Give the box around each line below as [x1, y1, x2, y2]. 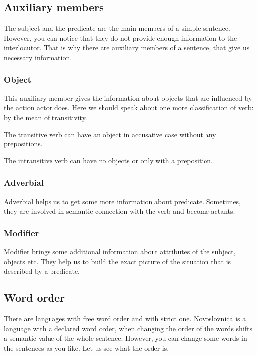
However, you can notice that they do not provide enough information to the [4, 32, 237, 43]
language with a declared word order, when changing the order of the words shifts [4, 323, 253, 333]
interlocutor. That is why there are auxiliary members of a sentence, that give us [4, 42, 250, 53]
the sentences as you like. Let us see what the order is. [4, 342, 169, 353]
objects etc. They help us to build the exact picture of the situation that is [4, 256, 231, 266]
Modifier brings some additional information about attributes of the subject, [4, 246, 236, 256]
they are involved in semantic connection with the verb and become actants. [4, 206, 235, 216]
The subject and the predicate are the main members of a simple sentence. [4, 23, 230, 33]
